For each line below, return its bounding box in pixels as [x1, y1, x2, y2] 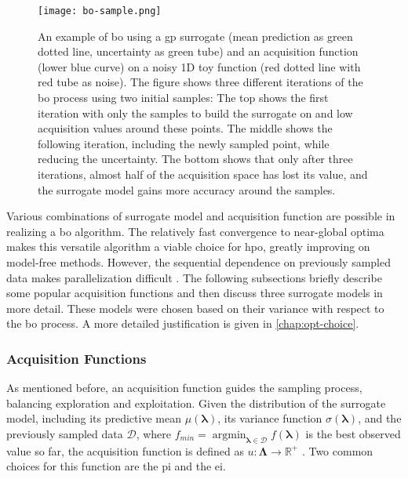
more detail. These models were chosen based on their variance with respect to [6, 299, 384, 316]
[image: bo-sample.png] [38, 5, 162, 16]
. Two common [301, 442, 373, 459]
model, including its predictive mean [6, 410, 181, 426]
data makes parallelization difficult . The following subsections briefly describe [6, 269, 382, 285]
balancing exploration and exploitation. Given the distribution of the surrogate [6, 394, 386, 411]
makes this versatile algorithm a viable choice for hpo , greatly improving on [6, 238, 370, 255]
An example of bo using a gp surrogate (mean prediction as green [38, 27, 353, 44]
